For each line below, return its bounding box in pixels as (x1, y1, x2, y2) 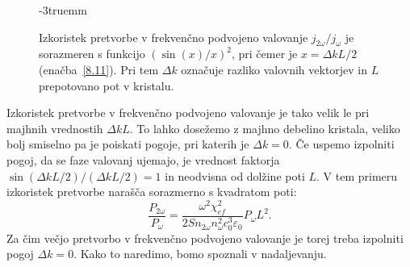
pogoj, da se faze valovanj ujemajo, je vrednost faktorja (6, 151, 280, 168)
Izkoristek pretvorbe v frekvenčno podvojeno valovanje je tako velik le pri (6, 104, 370, 121)
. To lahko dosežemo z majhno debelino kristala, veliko (129, 119, 400, 136)
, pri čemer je (231, 45, 298, 62)
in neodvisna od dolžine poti (165, 167, 305, 184)
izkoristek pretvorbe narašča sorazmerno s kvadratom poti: (6, 183, 297, 200)
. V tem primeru (316, 167, 398, 184)
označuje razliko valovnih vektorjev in (181, 60, 368, 77)
